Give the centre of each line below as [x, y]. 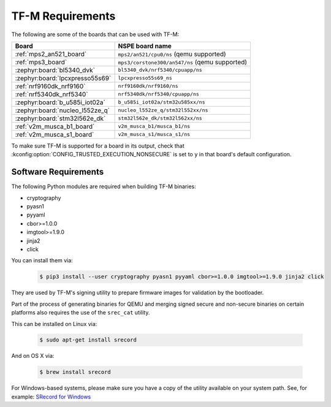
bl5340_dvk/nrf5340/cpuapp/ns [160, 70]
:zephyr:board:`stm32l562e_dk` [60, 118]
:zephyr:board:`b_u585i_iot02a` [60, 102]
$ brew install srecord [75, 372]
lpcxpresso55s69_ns [145, 78]
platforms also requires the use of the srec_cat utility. [81, 313]
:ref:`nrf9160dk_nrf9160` [50, 86]
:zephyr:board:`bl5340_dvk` [55, 70]
